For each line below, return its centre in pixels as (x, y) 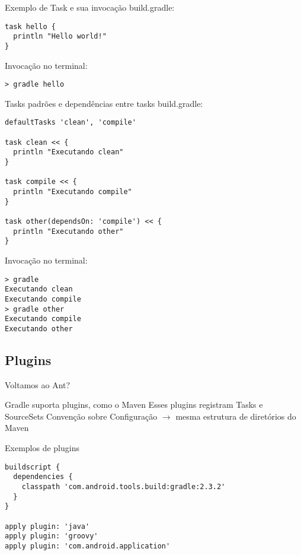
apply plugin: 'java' (47, 526)
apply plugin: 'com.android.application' (88, 546)
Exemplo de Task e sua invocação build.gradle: (90, 7)
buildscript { (33, 467)
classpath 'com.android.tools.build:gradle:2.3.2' (124, 486)
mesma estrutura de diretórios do (236, 416)
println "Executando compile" (73, 192)
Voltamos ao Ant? (38, 384)
